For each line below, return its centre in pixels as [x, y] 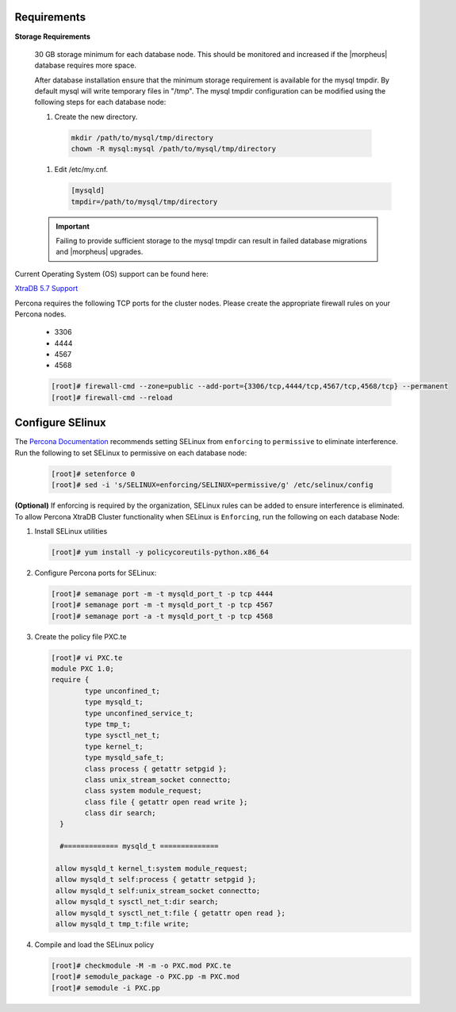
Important [73, 226]
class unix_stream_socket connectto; [158, 780]
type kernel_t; [114, 746]
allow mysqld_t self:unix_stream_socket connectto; [158, 891]
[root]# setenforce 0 [93, 473]
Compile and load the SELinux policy [94, 945]
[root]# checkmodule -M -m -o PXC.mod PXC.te [141, 965]
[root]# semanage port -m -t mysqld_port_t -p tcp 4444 [162, 594]
